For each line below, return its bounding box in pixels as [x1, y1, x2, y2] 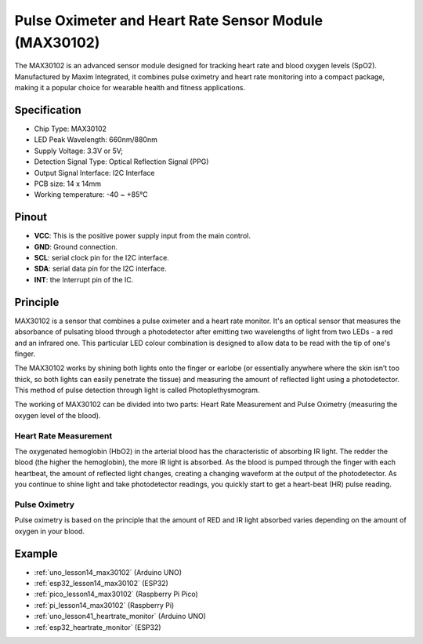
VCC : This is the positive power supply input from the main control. [34, 231, 251, 241]
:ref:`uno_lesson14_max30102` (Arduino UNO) [34, 567, 182, 577]
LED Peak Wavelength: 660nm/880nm [34, 135, 158, 144]
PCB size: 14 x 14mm [34, 179, 102, 188]
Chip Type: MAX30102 [34, 124, 107, 133]
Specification [14, 103, 81, 117]
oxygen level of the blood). [14, 410, 101, 420]
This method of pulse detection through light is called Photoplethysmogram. [14, 385, 260, 395]
